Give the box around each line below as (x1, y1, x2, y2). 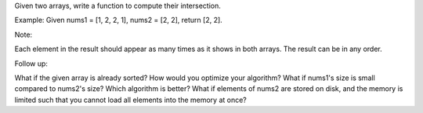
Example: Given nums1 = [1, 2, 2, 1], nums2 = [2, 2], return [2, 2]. (14, 16, 222, 25)
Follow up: (14, 59, 49, 68)
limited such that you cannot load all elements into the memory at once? (14, 95, 247, 104)
